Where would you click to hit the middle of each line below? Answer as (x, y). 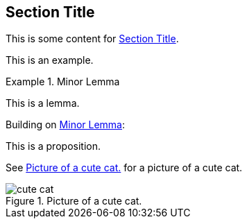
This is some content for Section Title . (92, 39)
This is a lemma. (43, 103)
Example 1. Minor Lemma (63, 82)
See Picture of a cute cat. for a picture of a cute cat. (124, 168)
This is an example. (50, 60)
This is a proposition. (53, 146)
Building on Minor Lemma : (66, 125)
